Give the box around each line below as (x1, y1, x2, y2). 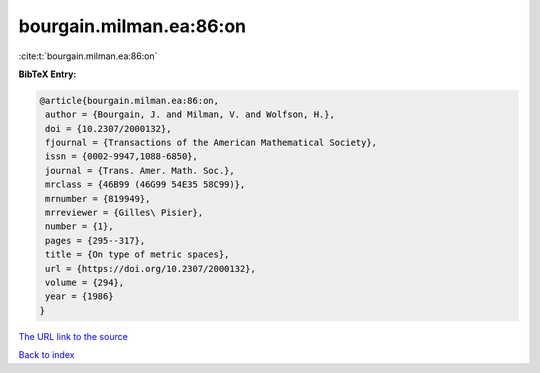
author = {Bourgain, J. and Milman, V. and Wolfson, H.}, (45, 109, 335, 120)
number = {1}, (45, 221, 114, 232)
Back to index (18, 349, 75, 361)
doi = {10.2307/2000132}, (45, 123, 172, 134)
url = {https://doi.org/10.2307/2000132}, (45, 263, 257, 274)
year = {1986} (45, 291, 114, 302)
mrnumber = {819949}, (45, 193, 151, 204)
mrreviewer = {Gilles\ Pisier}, (45, 207, 204, 219)
